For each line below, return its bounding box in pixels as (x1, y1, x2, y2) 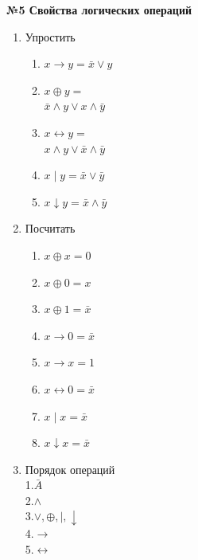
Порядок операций (25, 460, 115, 477)
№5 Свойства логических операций (6, 2, 192, 18)
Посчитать (25, 220, 76, 237)
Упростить (25, 28, 76, 45)
